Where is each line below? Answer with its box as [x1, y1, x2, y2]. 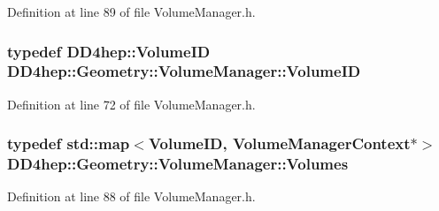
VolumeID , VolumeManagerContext [148, 132, 411, 154]
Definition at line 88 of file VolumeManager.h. [7, 187, 256, 206]
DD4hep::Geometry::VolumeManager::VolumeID [7, 60, 361, 82]
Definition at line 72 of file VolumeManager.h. [7, 94, 256, 113]
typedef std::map [7, 132, 130, 154]
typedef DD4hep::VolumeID [7, 40, 211, 62]
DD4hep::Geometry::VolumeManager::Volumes [7, 153, 349, 175]
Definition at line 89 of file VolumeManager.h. [7, 3, 256, 20]
